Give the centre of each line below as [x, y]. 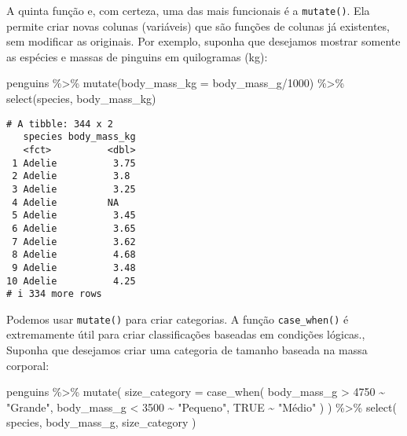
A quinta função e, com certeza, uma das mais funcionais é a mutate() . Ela [188, 10]
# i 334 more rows [54, 294]
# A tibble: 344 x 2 [60, 124]
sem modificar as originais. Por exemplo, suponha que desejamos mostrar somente [203, 41]
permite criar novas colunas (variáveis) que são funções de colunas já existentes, [198, 26]
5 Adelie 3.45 [74, 216]
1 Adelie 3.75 [74, 163]
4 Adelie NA [66, 202]
